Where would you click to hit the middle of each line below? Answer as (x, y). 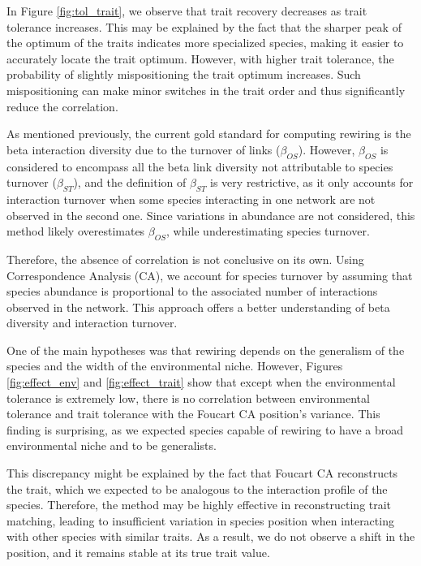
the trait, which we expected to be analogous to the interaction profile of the (197, 488)
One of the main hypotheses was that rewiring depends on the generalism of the (206, 350)
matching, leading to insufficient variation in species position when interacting (200, 520)
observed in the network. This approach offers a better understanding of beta (198, 307)
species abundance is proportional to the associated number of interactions (192, 291)
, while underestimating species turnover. (268, 231)
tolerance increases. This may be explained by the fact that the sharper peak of (204, 26)
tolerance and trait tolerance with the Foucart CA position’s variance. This (193, 414)
